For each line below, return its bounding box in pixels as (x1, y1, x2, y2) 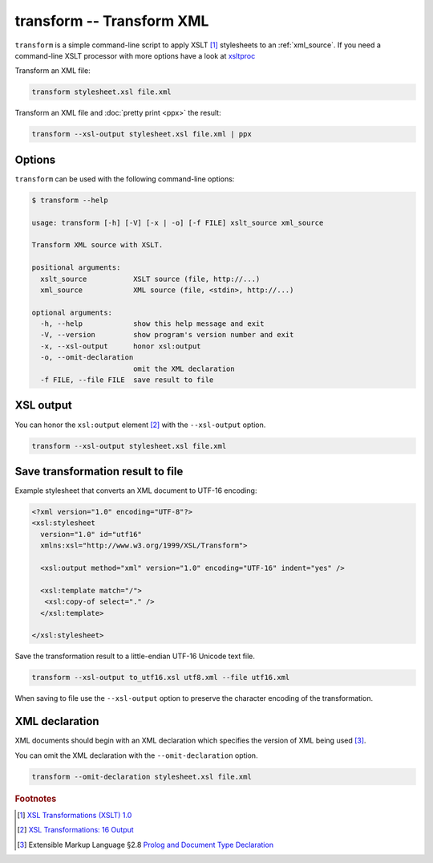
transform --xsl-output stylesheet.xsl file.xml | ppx (31, 129, 252, 139)
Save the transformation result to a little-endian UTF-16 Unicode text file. (14, 651, 256, 661)
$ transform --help (31, 195, 108, 205)
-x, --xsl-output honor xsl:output (40, 341, 201, 351)
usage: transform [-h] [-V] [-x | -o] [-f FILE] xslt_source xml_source (31, 218, 324, 227)
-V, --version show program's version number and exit (40, 330, 294, 340)
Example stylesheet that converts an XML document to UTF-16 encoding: (14, 486, 257, 495)
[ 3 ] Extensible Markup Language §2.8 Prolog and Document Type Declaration (17, 840, 274, 849)
